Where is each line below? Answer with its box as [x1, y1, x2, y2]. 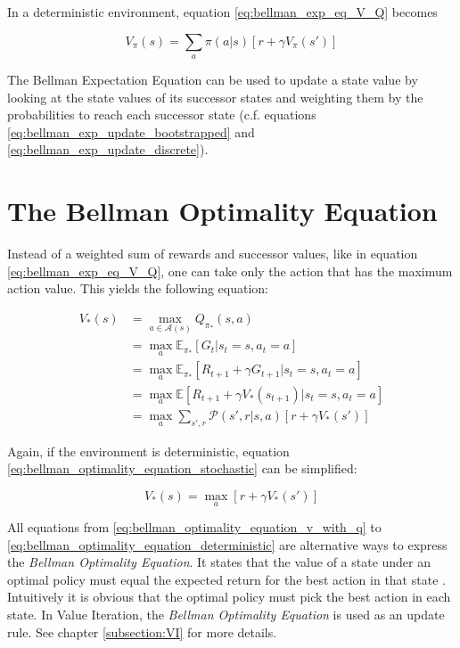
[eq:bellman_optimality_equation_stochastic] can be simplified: [7, 459, 357, 478]
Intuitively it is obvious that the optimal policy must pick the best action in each [7, 587, 451, 606]
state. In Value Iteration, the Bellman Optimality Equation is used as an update [7, 605, 445, 624]
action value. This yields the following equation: [7, 279, 269, 298]
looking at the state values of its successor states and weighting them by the [7, 87, 423, 106]
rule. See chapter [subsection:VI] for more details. [7, 622, 277, 641]
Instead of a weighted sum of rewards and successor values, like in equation [7, 244, 418, 263]
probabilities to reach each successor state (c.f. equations [7, 105, 316, 124]
